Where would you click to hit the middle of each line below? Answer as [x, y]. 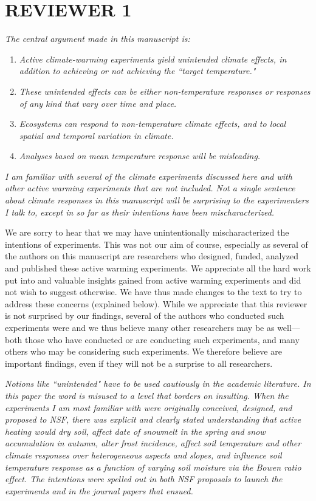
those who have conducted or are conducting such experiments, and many [162, 339]
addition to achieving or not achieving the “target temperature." [137, 71]
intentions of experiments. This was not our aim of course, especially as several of [156, 244]
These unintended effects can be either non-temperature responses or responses [165, 91]
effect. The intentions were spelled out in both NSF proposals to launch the [144, 479]
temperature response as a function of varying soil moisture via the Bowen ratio [153, 467]
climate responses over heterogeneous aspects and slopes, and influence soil [143, 455]
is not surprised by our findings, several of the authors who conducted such [145, 315]
